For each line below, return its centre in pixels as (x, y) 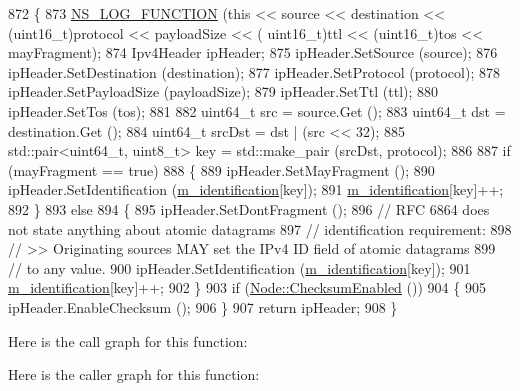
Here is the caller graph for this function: (134, 374)
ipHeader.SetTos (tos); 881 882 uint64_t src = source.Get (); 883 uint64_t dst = (257, 110)
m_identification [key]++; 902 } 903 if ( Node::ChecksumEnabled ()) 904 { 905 (247, 287)
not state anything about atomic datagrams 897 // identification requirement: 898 (260, 228)
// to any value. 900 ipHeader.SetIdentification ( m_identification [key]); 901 (239, 267)
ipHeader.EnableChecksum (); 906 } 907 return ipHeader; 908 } (203, 306)
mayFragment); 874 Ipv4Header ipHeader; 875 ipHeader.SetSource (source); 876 (253, 52)
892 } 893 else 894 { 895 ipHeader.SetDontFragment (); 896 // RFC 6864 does (249, 208)
